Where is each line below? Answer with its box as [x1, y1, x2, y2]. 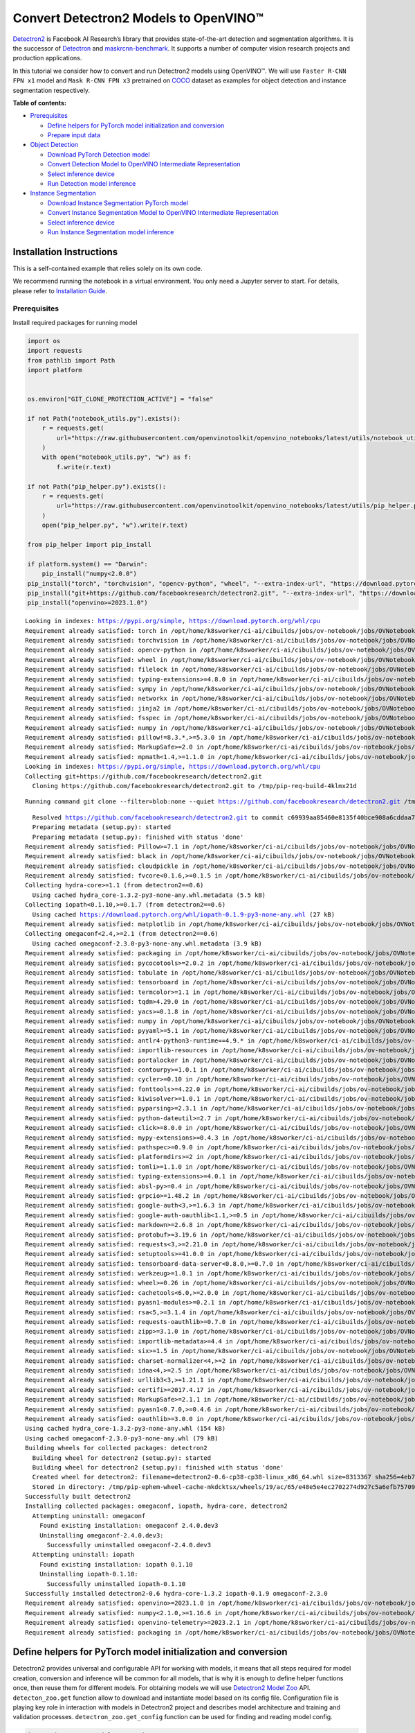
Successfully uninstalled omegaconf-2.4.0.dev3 [46, 1541, 211, 1549]
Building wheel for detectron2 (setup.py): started [32, 1454, 211, 1462]
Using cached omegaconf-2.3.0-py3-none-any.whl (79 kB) [25, 1434, 219, 1442]
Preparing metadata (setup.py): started [32, 824, 172, 831]
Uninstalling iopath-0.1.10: [39, 1570, 138, 1578]
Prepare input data [47, 131, 100, 139]
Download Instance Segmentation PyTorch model [47, 198, 188, 207]
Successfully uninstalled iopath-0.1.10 [46, 1580, 186, 1587]
